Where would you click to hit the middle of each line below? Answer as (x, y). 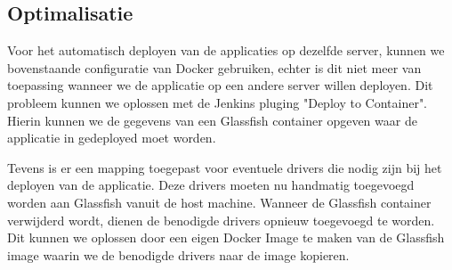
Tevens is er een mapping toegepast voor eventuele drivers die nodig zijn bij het (225, 167)
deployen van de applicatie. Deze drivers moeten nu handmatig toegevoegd (211, 185)
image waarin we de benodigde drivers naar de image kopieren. (178, 254)
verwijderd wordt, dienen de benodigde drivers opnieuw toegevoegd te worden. (221, 220)
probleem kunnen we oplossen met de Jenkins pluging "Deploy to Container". (218, 102)
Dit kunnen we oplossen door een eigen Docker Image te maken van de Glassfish (226, 237)
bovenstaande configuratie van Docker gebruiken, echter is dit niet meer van (214, 67)
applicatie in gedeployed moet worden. (112, 138)
